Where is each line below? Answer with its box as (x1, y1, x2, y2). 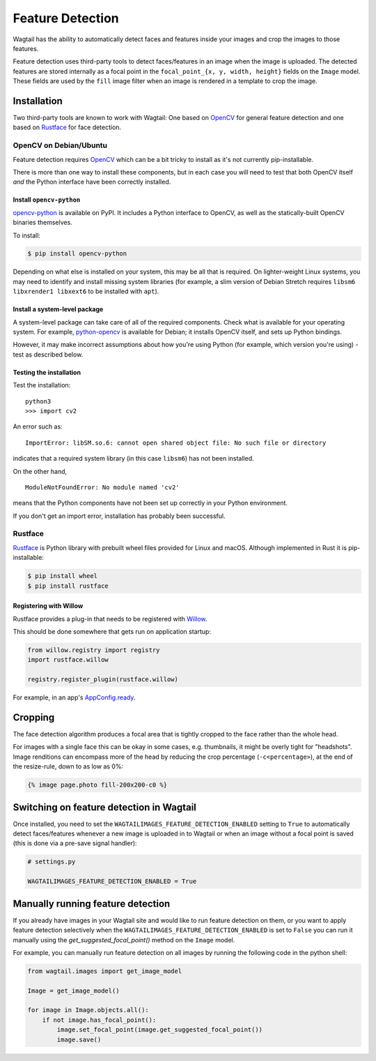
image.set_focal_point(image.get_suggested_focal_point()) (56, 1026, 263, 1034)
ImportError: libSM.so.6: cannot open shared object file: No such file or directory (25, 438, 327, 447)
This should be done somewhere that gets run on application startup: (13, 628, 212, 635)
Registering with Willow (13, 602, 84, 610)
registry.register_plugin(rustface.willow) (27, 676, 179, 683)
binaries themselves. (13, 218, 72, 227)
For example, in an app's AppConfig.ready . (13, 693, 136, 702)
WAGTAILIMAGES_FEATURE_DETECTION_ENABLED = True (27, 877, 197, 886)
